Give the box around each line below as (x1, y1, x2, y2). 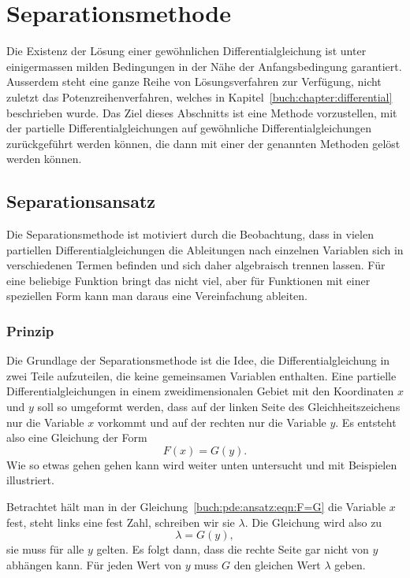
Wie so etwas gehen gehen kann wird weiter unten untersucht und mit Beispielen (6, 456, 397, 472)
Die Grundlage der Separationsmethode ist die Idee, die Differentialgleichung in (6, 352, 390, 369)
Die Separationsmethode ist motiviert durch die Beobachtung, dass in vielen (6, 226, 374, 243)
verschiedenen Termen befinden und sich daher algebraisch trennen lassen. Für (6, 257, 386, 273)
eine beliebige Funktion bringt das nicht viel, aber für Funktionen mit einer (6, 272, 371, 288)
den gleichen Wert (233, 556, 321, 572)
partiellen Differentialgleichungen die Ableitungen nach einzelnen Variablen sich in (6, 241, 404, 258)
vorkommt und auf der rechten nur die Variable (97, 413, 326, 430)
